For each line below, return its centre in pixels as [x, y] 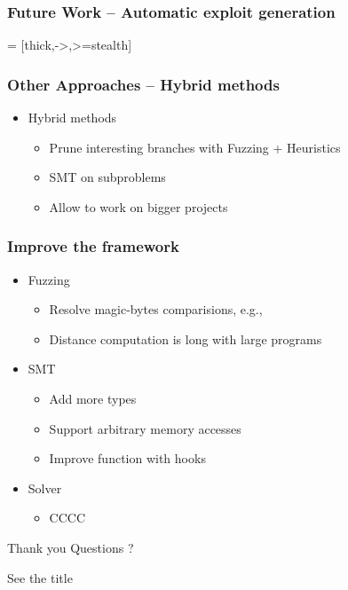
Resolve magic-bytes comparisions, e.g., [156, 309]
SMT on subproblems [107, 177]
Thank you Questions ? [71, 547]
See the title [40, 577]
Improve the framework [93, 246]
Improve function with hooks [127, 458]
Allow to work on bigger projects [138, 206]
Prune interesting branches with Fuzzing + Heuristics [195, 147]
